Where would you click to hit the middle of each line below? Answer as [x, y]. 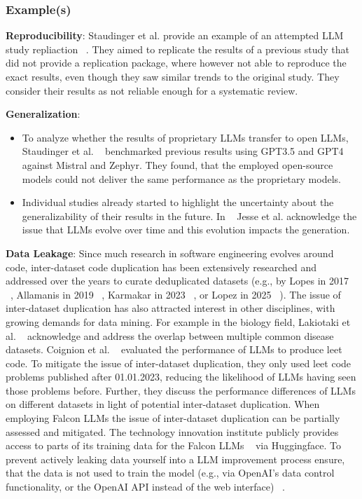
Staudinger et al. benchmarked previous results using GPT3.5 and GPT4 [183, 151]
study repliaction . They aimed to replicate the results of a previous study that [177, 49]
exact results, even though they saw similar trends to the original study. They [173, 76]
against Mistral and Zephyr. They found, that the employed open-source [177, 164]
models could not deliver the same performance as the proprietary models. [181, 178]
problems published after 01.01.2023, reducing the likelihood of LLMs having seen [181, 377]
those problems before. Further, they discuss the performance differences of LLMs [181, 390]
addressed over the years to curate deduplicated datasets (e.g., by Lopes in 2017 [177, 281]
